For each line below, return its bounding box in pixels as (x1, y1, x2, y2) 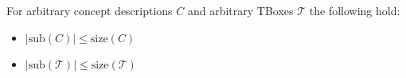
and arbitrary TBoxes (187, 2, 294, 18)
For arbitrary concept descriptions (6, 2, 173, 18)
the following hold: (309, 2, 400, 18)
